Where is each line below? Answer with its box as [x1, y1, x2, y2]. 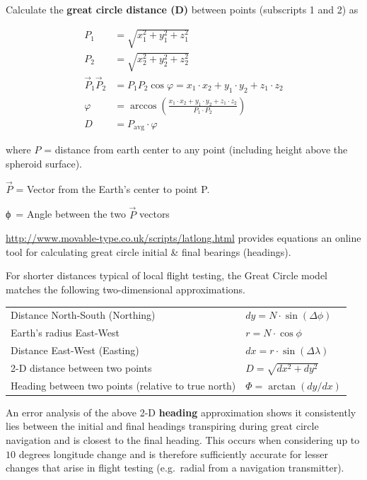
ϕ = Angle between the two [6, 206, 126, 221]
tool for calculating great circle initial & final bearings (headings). [6, 244, 291, 259]
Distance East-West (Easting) [11, 342, 139, 357]
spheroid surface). [6, 156, 82, 170]
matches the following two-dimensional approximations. [6, 281, 245, 296]
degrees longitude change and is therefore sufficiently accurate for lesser [18, 446, 328, 461]
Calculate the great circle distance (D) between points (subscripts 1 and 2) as [6, 2, 359, 16]
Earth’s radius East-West [11, 325, 120, 340]
